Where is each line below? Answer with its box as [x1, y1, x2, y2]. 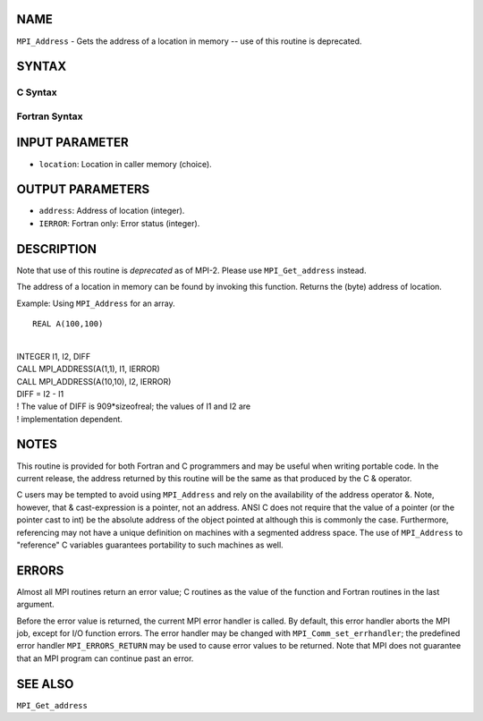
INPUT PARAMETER [16, 135, 129, 150]
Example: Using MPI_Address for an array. [16, 298, 175, 309]
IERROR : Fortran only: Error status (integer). [38, 217, 200, 228]
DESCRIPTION [16, 242, 97, 257]
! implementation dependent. [16, 413, 123, 424]
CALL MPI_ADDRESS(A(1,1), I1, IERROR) [16, 363, 160, 375]
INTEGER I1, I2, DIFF [16, 351, 91, 361]
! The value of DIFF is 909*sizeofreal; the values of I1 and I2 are [16, 401, 250, 411]
